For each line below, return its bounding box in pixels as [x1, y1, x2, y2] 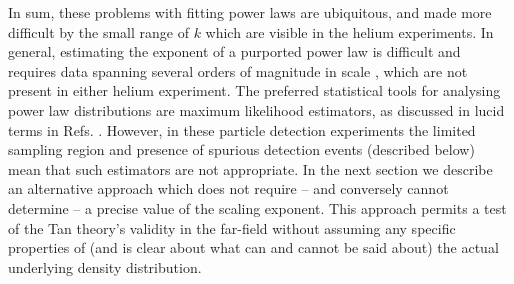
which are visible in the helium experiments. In [205, 21, 494, 42]
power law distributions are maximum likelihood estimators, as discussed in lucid [8, 99, 505, 120]
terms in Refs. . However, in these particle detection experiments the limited [8, 119, 476, 140]
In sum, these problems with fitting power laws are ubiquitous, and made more [8, 2, 492, 22]
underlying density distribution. [8, 256, 202, 277]
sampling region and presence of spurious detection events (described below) [8, 139, 475, 160]
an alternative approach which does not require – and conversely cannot [8, 178, 449, 199]
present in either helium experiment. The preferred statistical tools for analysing [8, 80, 501, 101]
